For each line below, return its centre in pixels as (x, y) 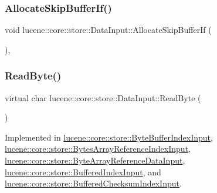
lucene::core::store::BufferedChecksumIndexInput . (93, 183)
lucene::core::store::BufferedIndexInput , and (83, 172)
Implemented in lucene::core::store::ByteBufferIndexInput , (109, 137)
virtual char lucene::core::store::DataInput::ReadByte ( (103, 97)
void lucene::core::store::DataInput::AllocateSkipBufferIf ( (108, 30)
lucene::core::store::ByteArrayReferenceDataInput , (95, 160)
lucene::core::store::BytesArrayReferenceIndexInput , (98, 149)
